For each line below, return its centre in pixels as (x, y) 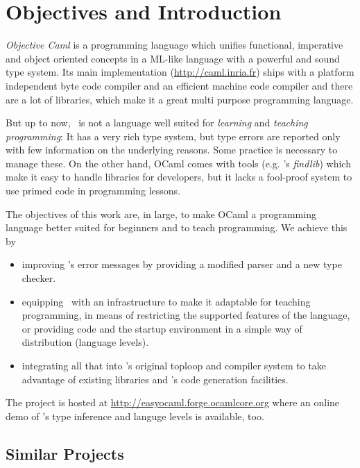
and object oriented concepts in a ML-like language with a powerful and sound (173, 58)
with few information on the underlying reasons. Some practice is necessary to (172, 150)
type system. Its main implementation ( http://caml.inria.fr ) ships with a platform (180, 72)
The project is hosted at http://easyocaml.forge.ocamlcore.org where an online (173, 402)
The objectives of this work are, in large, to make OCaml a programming (161, 214)
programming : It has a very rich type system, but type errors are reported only (173, 136)
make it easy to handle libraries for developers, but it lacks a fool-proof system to (179, 177)
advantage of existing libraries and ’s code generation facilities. (155, 379)
